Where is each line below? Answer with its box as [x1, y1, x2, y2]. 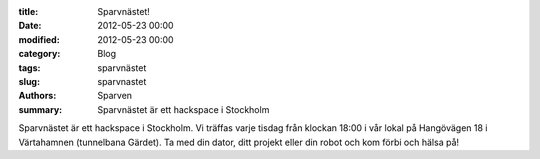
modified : [18, 33, 60, 45]
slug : [18, 75, 40, 87]
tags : [18, 61, 41, 74]
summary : [18, 103, 63, 115]
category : [18, 48, 61, 60]
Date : [18, 20, 42, 32]
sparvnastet [97, 75, 147, 87]
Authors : [18, 90, 57, 102]
